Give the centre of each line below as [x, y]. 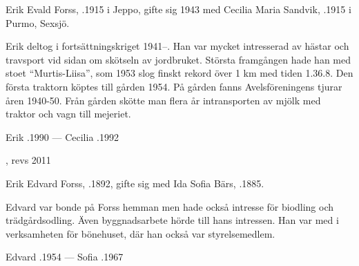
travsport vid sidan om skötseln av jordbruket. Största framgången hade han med [178, 59]
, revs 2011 [28, 160]
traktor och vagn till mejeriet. [68, 114]
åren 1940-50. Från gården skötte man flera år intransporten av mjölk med [163, 100]
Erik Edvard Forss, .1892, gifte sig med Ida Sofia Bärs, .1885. [135, 183]
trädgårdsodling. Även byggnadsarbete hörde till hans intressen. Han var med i [172, 220]
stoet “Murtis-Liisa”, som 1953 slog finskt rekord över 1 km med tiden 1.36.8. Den [179, 73]
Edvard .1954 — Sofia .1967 [65, 257]
